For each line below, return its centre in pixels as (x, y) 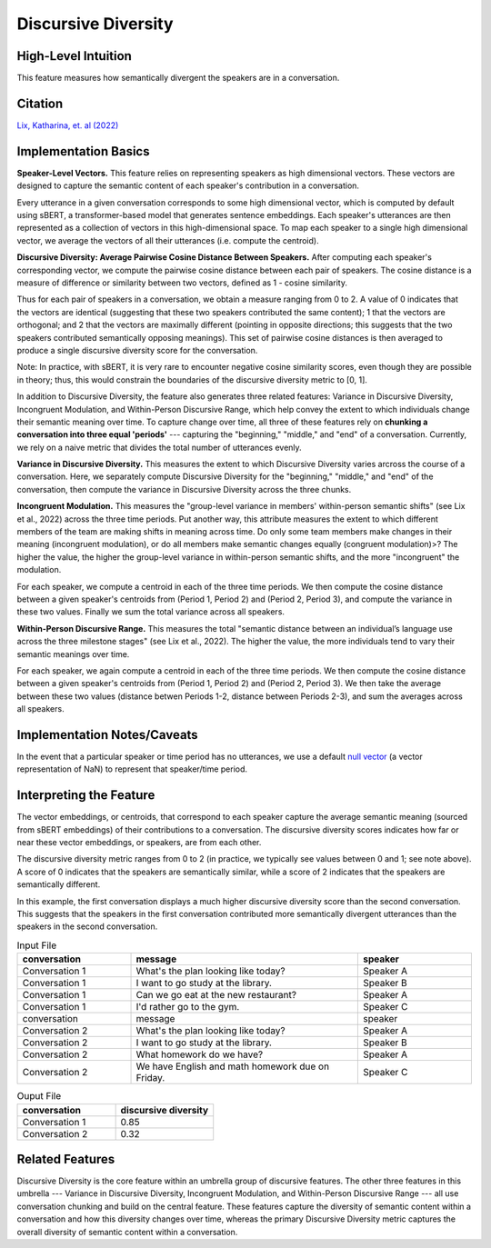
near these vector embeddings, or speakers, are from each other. (139, 843)
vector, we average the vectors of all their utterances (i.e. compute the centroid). (168, 240)
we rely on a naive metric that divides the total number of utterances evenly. (159, 447)
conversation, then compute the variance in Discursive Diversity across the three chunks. (184, 489)
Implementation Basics (83, 151)
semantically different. (59, 884)
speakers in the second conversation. (87, 926)
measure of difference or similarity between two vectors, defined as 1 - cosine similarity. (182, 283)
